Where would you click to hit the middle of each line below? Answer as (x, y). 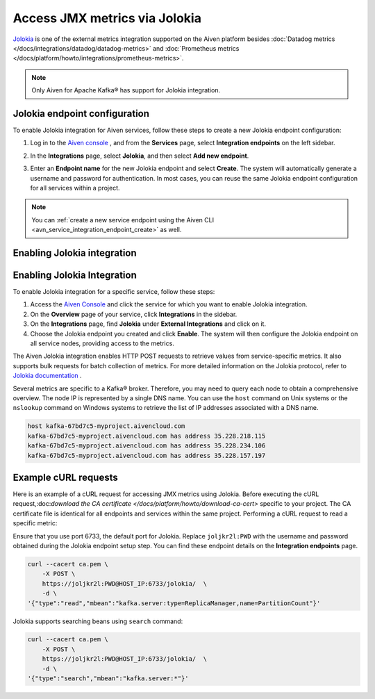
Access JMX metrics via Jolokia (107, 18)
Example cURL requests (65, 477)
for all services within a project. (75, 188)
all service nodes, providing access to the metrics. (102, 343)
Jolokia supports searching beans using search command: (98, 621)
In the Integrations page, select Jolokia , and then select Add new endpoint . (140, 156)
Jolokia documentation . (48, 376)
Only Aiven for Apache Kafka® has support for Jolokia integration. (126, 90)
